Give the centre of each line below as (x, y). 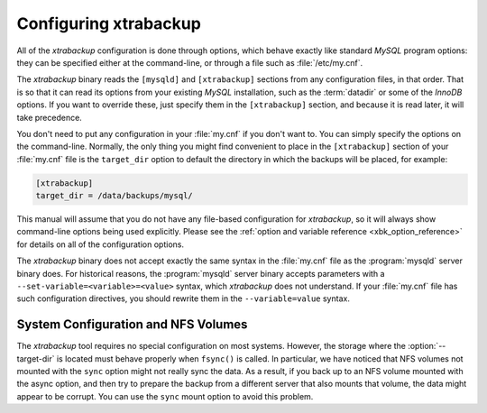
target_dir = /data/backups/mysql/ (114, 196)
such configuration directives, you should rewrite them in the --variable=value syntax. (184, 298)
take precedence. (50, 117)
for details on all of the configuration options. (101, 244)
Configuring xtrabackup (109, 23)
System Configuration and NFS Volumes (132, 325)
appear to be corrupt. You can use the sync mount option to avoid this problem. (165, 396)
